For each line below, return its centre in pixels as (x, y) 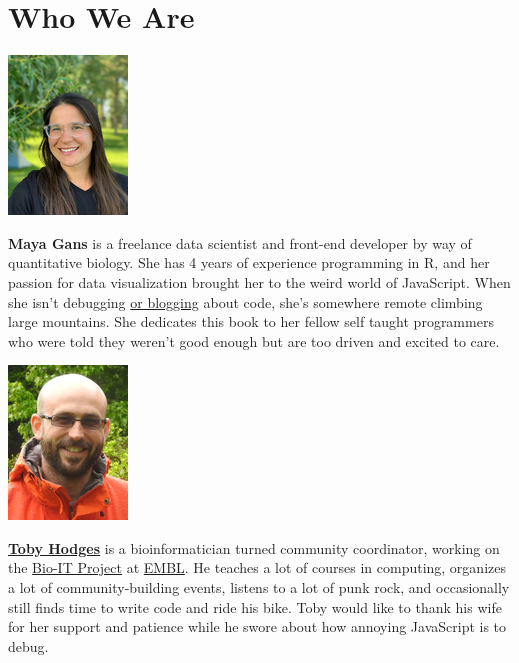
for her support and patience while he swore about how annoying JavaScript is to (257, 626)
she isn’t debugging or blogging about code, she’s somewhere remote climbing (245, 301)
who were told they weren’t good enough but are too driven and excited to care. (254, 340)
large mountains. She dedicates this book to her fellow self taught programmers (251, 321)
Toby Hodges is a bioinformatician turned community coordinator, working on (254, 547)
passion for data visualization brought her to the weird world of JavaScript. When (259, 281)
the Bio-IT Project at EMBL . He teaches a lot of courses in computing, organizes (257, 567)
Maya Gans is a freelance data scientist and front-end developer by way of (240, 242)
